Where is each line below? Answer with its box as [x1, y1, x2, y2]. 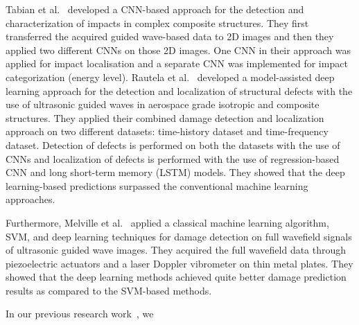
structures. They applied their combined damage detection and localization [6, 110, 324, 125]
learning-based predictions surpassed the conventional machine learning [6, 178, 308, 193]
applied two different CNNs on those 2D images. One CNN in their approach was [6, 42, 351, 57]
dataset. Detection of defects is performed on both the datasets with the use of [6, 137, 340, 152]
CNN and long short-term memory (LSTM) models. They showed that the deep [6, 165, 345, 179]
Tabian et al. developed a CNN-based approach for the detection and [6, 2, 304, 16]
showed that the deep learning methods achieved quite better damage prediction [6, 270, 347, 284]
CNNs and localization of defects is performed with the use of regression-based [6, 151, 340, 166]
